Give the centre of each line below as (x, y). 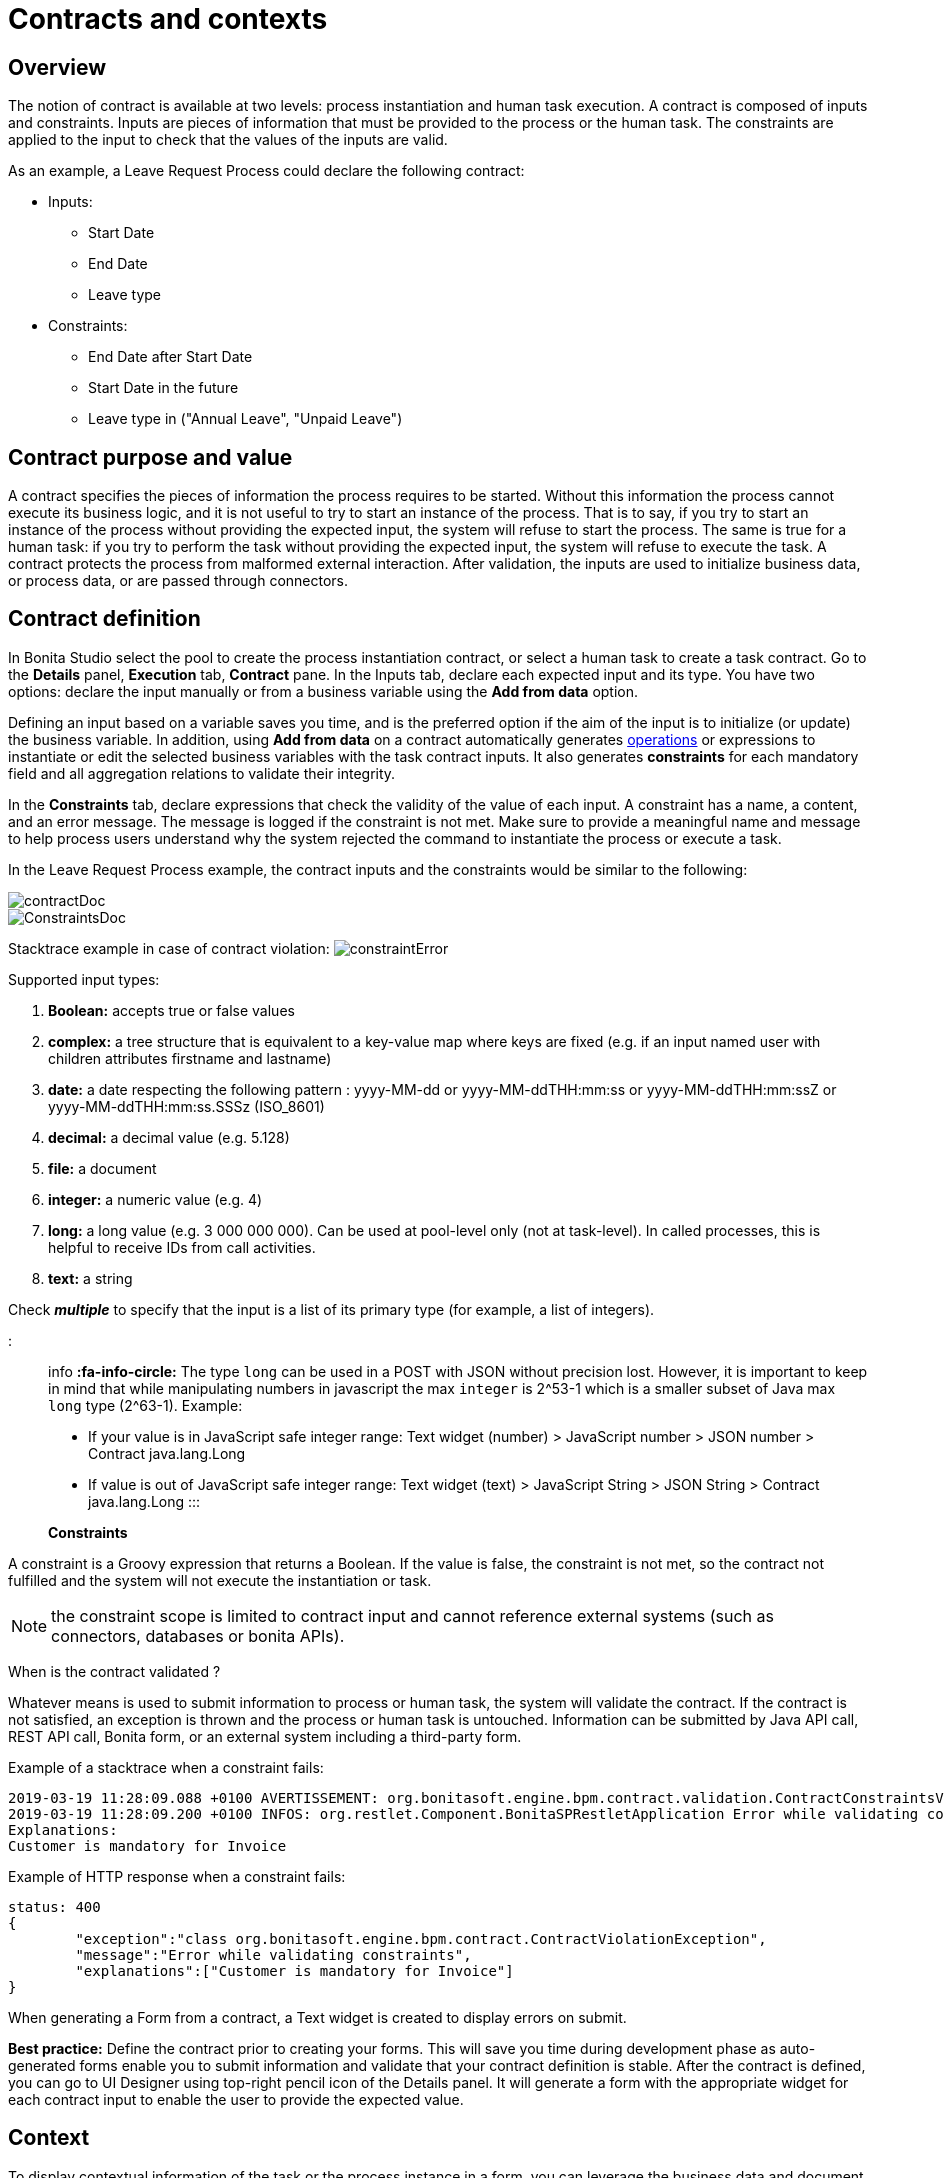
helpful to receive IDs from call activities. (182, 1247)
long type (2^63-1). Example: (145, 1405)
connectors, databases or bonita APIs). (198, 1635)
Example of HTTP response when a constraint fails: (177, 1876)
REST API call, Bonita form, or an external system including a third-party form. (265, 1736)
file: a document (102, 1168)
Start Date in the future (163, 388)
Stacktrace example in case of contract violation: (169, 948)
